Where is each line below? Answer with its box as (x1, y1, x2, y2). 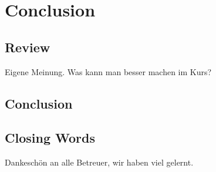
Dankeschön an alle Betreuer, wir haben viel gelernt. (5, 156, 194, 168)
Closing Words (5, 129, 95, 147)
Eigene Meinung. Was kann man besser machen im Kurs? (5, 65, 212, 77)
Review (5, 38, 50, 56)
